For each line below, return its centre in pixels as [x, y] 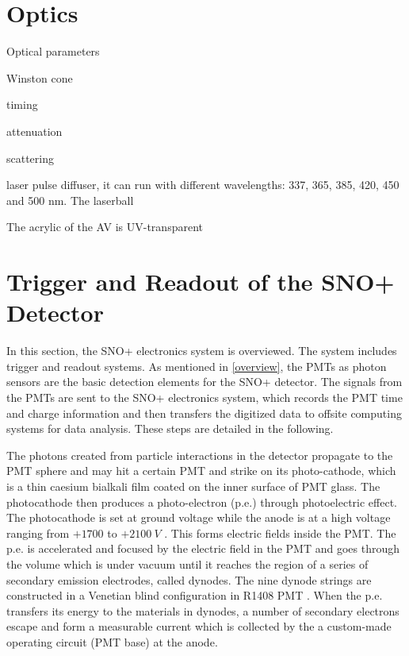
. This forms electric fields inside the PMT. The [280, 533]
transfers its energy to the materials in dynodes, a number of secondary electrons [203, 610]
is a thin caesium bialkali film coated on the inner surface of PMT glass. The [193, 486]
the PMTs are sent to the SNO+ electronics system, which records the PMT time [204, 397]
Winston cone [40, 77]
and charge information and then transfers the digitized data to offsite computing [204, 413]
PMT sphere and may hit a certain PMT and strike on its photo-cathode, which [201, 471]
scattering [31, 158]
